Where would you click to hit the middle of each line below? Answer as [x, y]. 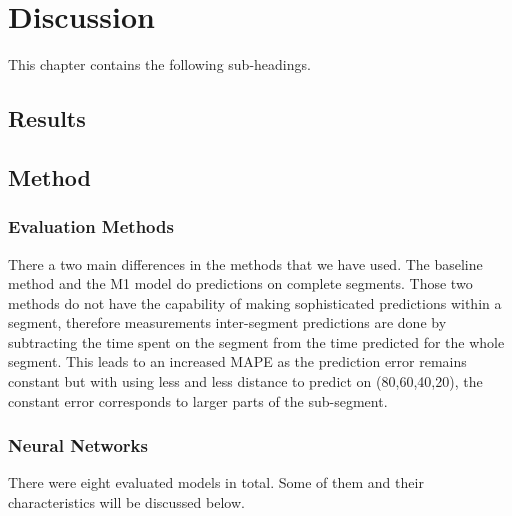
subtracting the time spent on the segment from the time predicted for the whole [256, 341]
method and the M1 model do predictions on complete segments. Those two [240, 283]
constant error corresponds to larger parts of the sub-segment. [198, 400]
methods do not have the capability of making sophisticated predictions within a [255, 302]
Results [47, 118]
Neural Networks [78, 445]
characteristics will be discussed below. [126, 502]
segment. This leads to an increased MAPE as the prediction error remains [237, 361]
